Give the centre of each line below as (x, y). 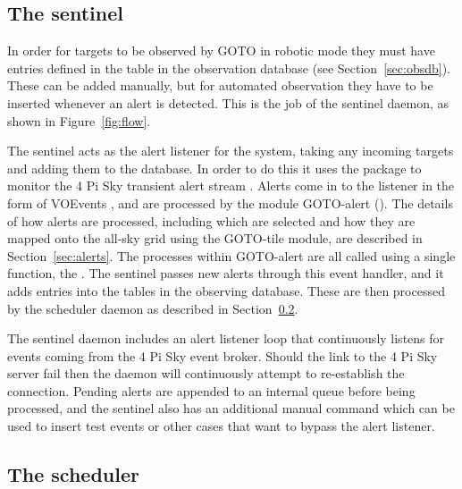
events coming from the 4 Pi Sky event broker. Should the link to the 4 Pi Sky (223, 355)
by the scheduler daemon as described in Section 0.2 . (153, 308)
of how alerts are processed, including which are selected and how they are (211, 220)
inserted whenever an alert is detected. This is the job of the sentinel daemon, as (228, 102)
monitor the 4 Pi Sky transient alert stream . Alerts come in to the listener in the (231, 185)
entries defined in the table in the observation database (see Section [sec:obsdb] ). (229, 67)
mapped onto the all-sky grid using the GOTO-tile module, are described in (215, 238)
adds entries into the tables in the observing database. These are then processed (226, 290)
